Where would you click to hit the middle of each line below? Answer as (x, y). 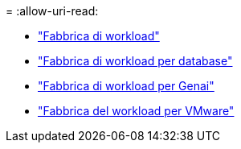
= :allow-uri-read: (52, 11)
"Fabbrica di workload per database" (135, 61)
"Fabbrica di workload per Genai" (126, 86)
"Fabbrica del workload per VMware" (136, 111)
